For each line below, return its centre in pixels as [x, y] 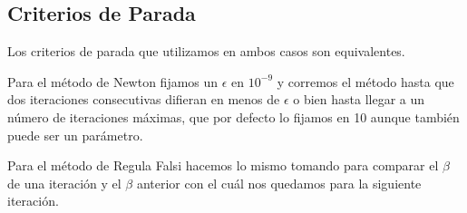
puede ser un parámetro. [75, 135]
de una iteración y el [64, 183]
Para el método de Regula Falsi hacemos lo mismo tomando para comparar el [223, 165]
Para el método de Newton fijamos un [113, 81]
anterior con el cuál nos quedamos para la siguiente [279, 183]
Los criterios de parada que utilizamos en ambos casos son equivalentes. [206, 51]
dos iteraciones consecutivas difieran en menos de [144, 99]
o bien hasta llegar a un [359, 99]
